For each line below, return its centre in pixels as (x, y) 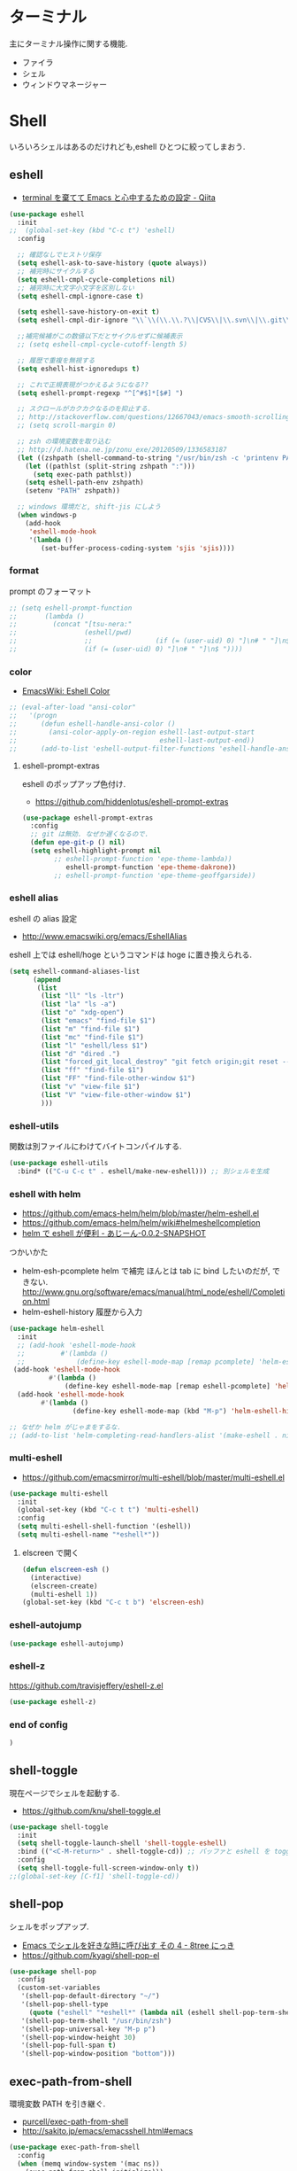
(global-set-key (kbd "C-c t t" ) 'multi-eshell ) (108, 1510)
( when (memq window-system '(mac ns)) (89, 2163)
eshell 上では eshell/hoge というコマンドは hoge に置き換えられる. (131, 954)
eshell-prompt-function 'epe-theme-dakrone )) (151, 867)
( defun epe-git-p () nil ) (78, 843)
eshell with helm (45, 1194)
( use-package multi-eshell (59, 1493)
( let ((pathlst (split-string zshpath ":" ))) (110, 466)
